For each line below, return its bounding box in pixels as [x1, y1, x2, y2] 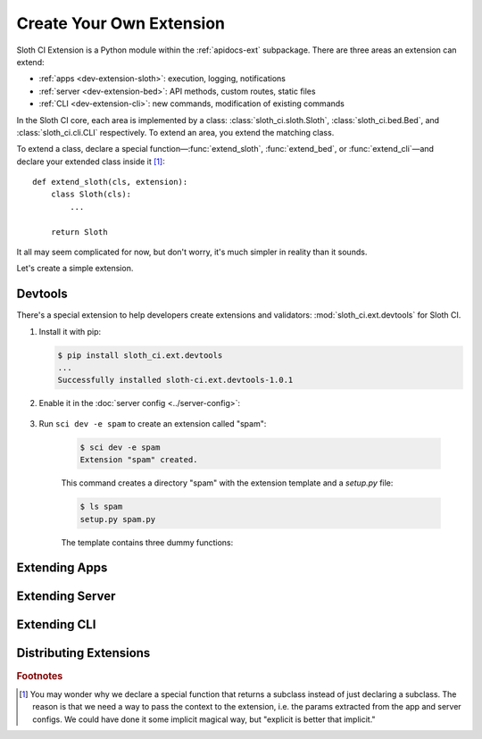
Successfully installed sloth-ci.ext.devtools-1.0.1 [57, 375, 294, 386]
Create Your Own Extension [16, 13, 226, 33]
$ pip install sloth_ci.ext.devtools [57, 350, 223, 361]
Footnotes [16, 669, 63, 682]
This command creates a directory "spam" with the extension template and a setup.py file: [61, 477, 394, 488]
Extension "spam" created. [79, 455, 198, 465]
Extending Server [16, 589, 116, 604]
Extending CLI [16, 617, 96, 633]
